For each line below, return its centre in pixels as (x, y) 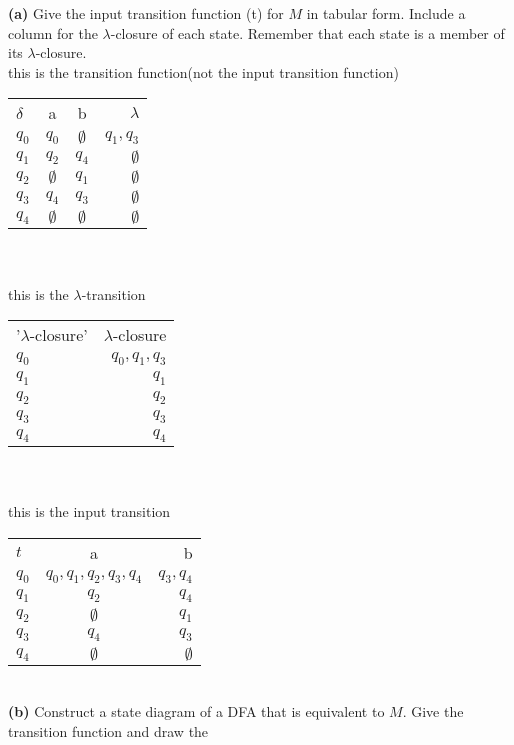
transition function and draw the (108, 730)
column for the (53, 32)
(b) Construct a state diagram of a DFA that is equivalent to (196, 711)
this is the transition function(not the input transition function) (203, 71)
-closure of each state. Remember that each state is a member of (307, 32)
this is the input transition (89, 511)
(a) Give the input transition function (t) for (146, 13)
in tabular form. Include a (386, 13)
